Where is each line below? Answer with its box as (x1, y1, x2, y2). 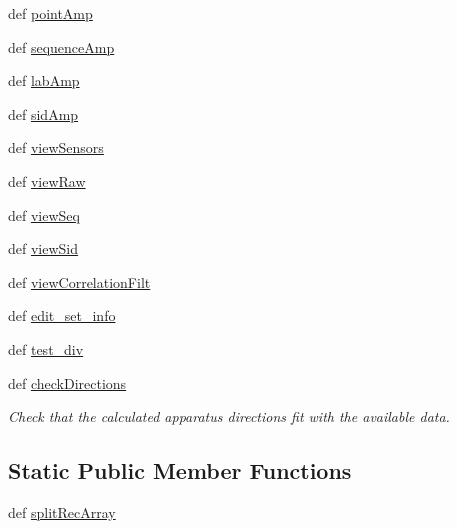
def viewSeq (8, 204, 80, 225)
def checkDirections (8, 372, 127, 393)
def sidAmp (8, 103, 79, 124)
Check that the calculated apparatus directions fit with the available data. (8, 406, 450, 427)
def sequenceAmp (8, 36, 115, 57)
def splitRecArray (8, 501, 116, 522)
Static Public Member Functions (8, 455, 352, 486)
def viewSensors (8, 137, 104, 158)
